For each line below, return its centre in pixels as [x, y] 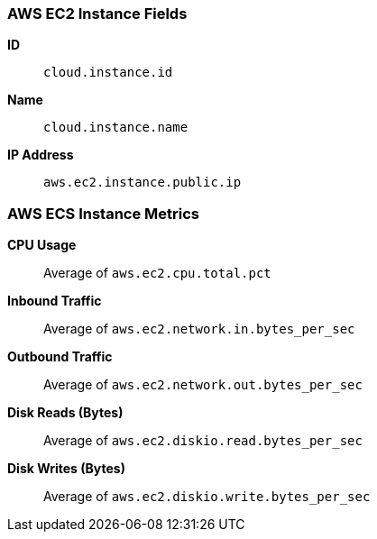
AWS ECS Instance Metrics [103, 213]
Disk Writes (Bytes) [66, 469]
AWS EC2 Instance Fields [97, 14]
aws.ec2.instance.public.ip [143, 183]
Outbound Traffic [60, 357]
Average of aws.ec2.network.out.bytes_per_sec [203, 385]
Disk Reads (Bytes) [65, 413]
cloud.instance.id [108, 73]
